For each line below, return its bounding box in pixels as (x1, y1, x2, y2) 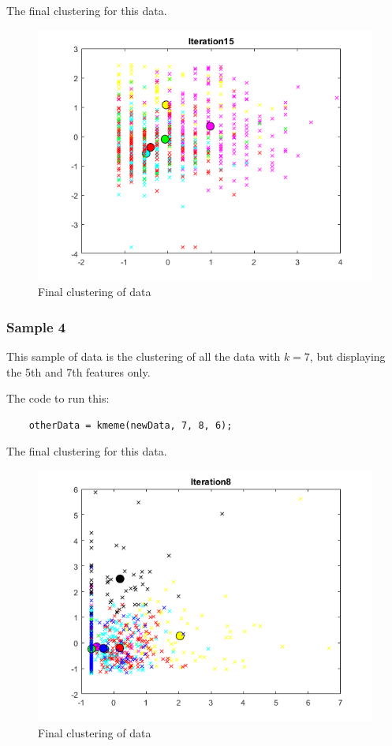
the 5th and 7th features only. (6, 363, 151, 380)
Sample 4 (6, 317, 66, 336)
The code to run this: (6, 390, 110, 407)
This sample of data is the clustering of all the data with (6, 348, 281, 364)
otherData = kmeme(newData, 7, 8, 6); (28, 419, 233, 431)
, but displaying (309, 348, 386, 364)
